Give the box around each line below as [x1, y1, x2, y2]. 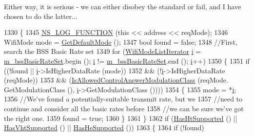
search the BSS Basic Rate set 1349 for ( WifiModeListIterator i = [4, 46, 201, 56]
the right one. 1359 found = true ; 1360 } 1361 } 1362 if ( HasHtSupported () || [4, 113, 237, 123]
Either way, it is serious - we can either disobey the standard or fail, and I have [4, 1, 241, 11]
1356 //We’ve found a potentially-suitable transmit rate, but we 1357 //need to [4, 94, 243, 104]
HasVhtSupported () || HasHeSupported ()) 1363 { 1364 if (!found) [4, 122, 204, 133]
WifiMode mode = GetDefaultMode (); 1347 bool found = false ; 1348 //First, [4, 36, 237, 47]
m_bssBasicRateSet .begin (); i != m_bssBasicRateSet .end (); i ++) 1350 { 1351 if [4, 55, 250, 66]
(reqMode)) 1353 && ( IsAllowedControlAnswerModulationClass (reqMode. [4, 75, 228, 85]
